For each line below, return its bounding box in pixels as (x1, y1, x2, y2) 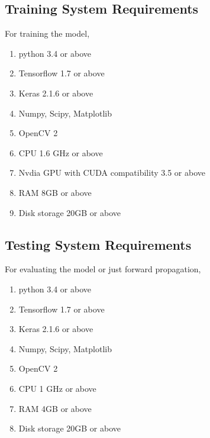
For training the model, (5, 27, 90, 40)
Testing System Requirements (5, 235, 192, 253)
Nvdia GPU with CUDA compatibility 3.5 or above (18, 166, 205, 179)
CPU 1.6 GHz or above (18, 146, 103, 159)
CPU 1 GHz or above (18, 382, 96, 394)
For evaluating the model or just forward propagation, (5, 263, 201, 275)
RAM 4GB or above (18, 402, 92, 414)
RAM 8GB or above (18, 186, 92, 198)
